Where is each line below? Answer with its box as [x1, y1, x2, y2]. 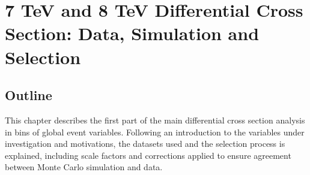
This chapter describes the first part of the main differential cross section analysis [5, 113, 305, 126]
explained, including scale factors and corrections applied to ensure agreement [5, 149, 291, 161]
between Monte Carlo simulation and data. [5, 161, 163, 173]
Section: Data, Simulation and [5, 21, 260, 46]
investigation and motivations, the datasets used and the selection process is [5, 137, 285, 150]
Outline [5, 86, 52, 104]
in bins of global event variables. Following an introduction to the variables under [5, 125, 305, 138]
